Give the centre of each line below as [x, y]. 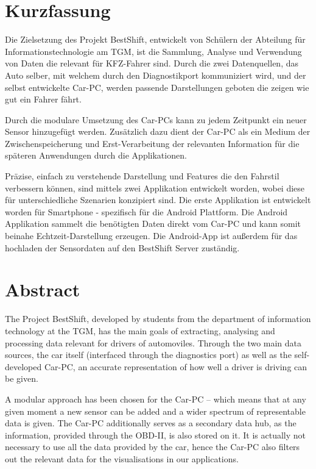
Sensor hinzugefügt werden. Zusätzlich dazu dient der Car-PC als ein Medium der [158, 131]
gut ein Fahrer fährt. [43, 99]
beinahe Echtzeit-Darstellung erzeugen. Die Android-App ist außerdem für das [151, 236]
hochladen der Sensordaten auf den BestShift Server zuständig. [122, 247]
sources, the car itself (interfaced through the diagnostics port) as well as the [148, 355]
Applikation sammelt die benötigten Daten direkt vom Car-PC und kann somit [153, 224]
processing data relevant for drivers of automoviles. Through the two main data [153, 342]
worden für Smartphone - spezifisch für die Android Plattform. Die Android [146, 211]
